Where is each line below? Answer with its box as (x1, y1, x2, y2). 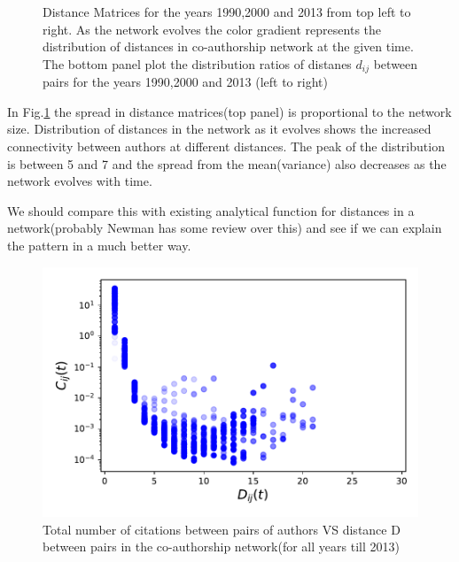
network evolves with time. (7, 172, 152, 190)
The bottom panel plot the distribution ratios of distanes (43, 54, 352, 73)
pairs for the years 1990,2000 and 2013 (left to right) (43, 73, 328, 91)
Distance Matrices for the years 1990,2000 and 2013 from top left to (43, 3, 411, 20)
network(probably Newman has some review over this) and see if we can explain (7, 219, 442, 237)
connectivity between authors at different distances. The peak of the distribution (7, 137, 445, 156)
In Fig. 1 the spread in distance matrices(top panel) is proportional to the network (7, 102, 452, 120)
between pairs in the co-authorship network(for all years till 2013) (43, 537, 400, 556)
